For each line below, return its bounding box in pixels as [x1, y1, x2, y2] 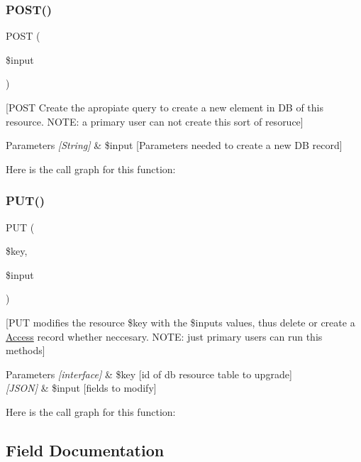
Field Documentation [6, 439, 165, 461]
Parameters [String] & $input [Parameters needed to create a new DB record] [6, 138, 343, 153]
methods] [6, 343, 45, 358]
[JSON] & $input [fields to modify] [6, 380, 157, 395]
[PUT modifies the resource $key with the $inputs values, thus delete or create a [6, 314, 355, 329]
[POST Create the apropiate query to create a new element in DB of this [6, 100, 323, 114]
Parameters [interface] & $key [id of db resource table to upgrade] [6, 366, 292, 381]
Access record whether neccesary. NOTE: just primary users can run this [6, 329, 323, 343]
